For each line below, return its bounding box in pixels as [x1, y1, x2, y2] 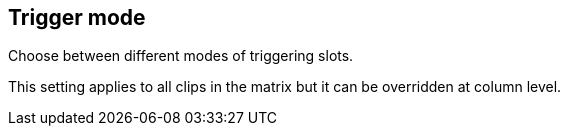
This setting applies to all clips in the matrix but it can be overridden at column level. [8, 78, 562, 96]
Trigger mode [8, 5, 146, 30]
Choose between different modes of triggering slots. [8, 47, 354, 65]
